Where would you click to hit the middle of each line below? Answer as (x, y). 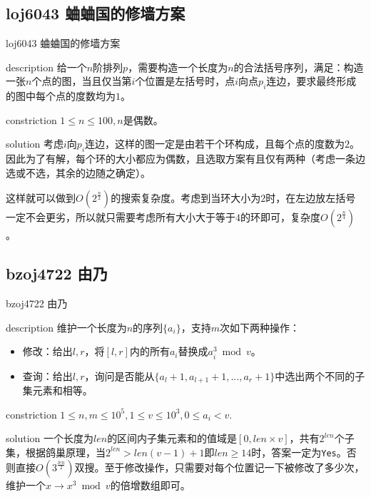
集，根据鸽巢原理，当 (56, 452)
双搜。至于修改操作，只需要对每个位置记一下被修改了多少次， (219, 467)
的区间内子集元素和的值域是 (172, 438)
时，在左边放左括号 (311, 198)
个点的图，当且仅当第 (82, 81)
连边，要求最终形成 (311, 81)
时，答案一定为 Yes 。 (299, 452)
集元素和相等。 (57, 390)
